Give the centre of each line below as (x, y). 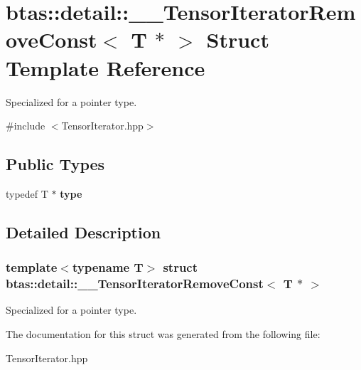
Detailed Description (83, 232)
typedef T (27, 193)
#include (26, 126)
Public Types (55, 164)
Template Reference (106, 67)
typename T (108, 267)
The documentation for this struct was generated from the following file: (163, 334)
